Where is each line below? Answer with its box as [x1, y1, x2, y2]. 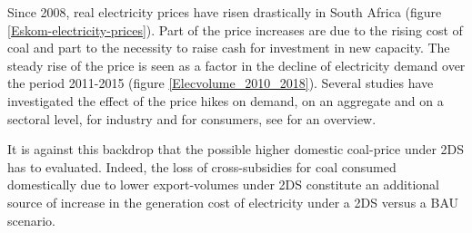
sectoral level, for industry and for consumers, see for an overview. [7, 109, 377, 128]
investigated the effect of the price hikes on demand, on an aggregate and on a [7, 91, 444, 110]
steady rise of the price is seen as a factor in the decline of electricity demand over [7, 55, 466, 74]
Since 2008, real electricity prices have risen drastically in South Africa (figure [7, 3, 442, 21]
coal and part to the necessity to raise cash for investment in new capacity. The [7, 38, 450, 57]
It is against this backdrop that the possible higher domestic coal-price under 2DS [7, 140, 465, 159]
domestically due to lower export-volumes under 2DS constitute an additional [7, 175, 440, 194]
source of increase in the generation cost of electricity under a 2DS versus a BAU [7, 192, 459, 211]
